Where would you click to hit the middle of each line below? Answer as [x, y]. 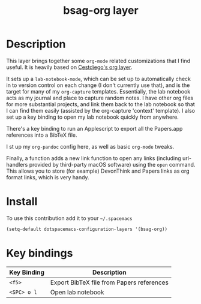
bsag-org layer [101, 10]
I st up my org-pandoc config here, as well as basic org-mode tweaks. [90, 146]
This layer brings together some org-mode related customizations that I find [98, 61]
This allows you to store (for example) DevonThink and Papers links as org [98, 171]
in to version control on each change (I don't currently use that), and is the [98, 85]
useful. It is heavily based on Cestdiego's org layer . [69, 67]
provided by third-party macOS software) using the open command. [112, 164]
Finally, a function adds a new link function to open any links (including [94, 158]
